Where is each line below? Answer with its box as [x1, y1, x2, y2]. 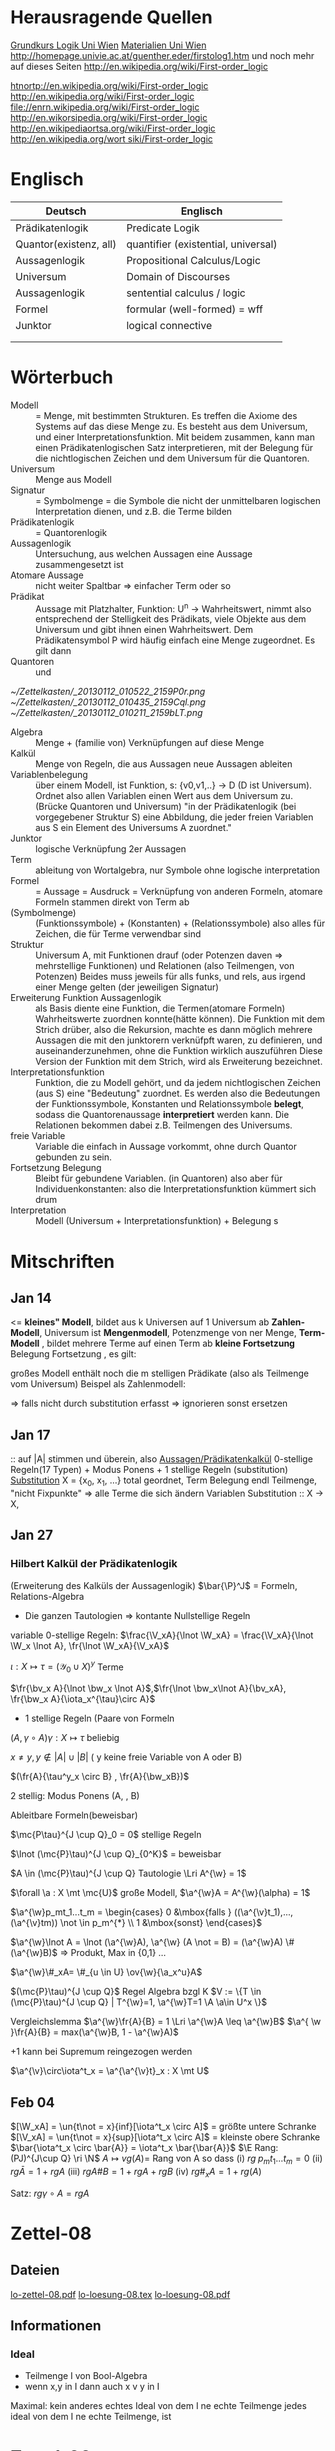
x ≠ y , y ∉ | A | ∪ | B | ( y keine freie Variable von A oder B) [10, 1751, 243, 1763]
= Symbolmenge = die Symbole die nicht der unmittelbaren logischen [35, 494, 321, 506]
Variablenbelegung [10, 769, 88, 781]
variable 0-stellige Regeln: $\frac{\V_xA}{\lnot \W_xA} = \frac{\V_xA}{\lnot [10, 1629, 314, 1641]
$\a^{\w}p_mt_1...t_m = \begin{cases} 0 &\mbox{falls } [10, 1906, 232, 1918]
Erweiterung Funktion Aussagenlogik [10, 992, 162, 1004]
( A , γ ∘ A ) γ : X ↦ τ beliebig [10, 1732, 120, 1744]
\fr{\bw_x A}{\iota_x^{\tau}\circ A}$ [10, 1693, 156, 1705]
